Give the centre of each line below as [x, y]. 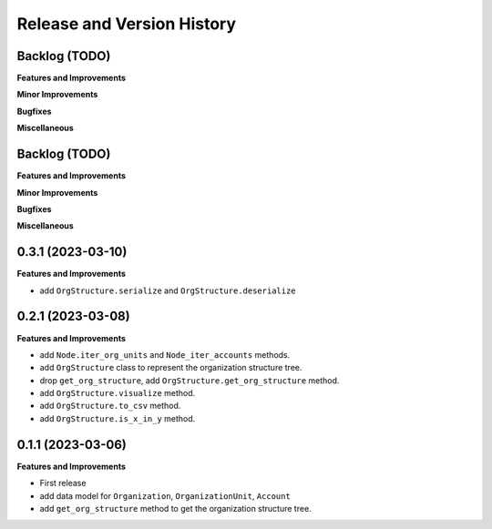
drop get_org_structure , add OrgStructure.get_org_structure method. [190, 380]
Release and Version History [127, 24]
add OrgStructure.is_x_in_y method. [118, 418]
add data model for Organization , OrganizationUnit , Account [165, 495]
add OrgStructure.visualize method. [118, 393]
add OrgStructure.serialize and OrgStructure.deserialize [168, 290]
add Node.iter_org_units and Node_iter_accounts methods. [165, 354]
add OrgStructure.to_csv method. [110, 406]
